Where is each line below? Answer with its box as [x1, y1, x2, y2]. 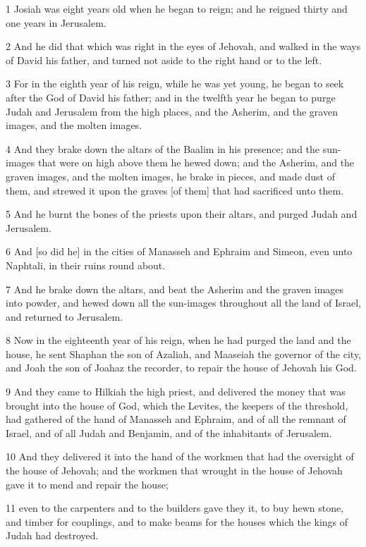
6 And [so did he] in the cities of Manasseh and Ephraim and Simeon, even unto [6, 244, 353, 259]
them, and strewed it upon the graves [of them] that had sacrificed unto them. [6, 183, 344, 197]
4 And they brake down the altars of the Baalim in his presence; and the [6, 141, 320, 156]
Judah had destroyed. [6, 528, 99, 543]
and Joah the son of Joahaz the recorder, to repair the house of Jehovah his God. [6, 360, 357, 375]
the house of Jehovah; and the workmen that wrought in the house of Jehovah [6, 463, 343, 478]
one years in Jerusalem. [6, 15, 106, 30]
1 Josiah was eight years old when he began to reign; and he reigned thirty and [6, 1, 348, 16]
